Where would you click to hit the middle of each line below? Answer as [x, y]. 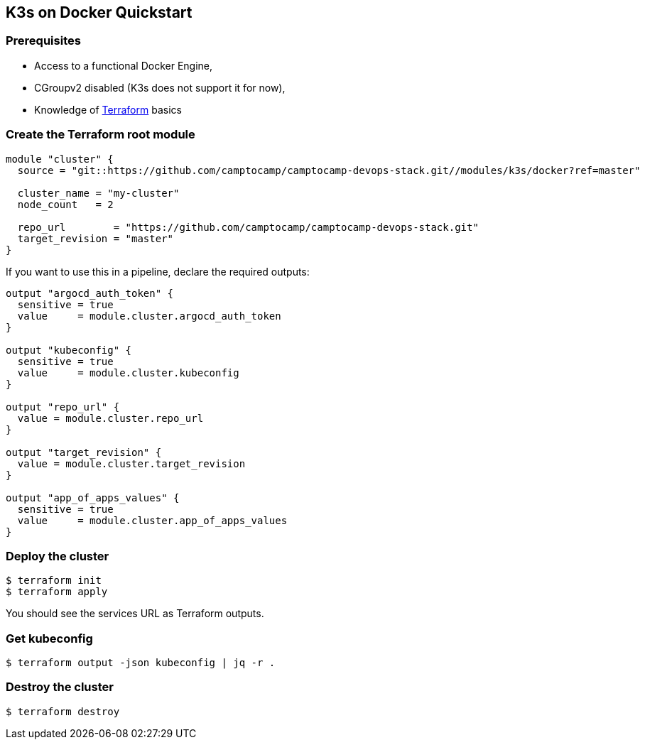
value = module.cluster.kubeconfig [128, 372]
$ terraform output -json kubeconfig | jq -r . [141, 663]
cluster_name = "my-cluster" [98, 193]
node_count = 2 [65, 204]
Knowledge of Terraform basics [108, 109]
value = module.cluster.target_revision [131, 463]
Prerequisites [43, 41]
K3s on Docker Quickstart [99, 12]
